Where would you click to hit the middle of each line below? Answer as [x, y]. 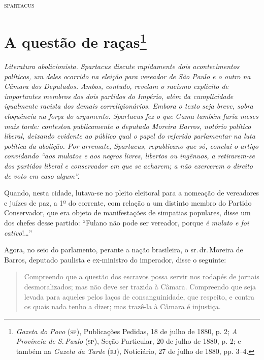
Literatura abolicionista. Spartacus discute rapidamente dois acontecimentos [122, 66]
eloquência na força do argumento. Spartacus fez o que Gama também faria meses [131, 116]
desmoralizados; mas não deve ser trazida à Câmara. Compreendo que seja [140, 286]
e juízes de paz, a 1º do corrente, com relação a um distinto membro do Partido [128, 202]
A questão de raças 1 [75, 41]
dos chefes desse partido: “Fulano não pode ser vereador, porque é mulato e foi [127, 222]
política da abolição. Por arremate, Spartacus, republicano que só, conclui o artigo [131, 145]
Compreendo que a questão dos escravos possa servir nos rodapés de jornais [142, 276]
